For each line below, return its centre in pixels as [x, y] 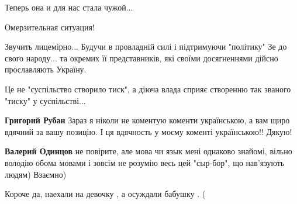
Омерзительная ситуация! [50, 27]
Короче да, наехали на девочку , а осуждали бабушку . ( [105, 194]
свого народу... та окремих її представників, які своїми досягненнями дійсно [141, 58]
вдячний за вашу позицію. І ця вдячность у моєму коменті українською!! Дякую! [148, 131]
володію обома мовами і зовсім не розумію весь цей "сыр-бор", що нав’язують [145, 162]
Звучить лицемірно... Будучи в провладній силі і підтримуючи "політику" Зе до [146, 46]
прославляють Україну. [46, 69]
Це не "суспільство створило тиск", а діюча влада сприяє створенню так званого [148, 89]
